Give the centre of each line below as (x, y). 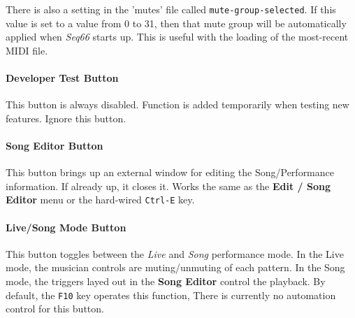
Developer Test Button (62, 78)
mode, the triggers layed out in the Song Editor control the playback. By (166, 281)
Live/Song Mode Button (66, 227)
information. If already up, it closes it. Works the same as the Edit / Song (168, 186)
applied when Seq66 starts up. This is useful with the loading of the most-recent (177, 37)
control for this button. (55, 309)
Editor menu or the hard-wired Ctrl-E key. (100, 200)
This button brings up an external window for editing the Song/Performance (170, 172)
